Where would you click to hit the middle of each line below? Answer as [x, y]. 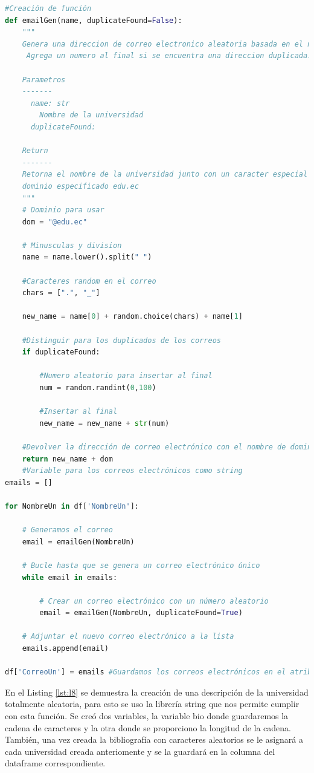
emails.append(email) [65, 649]
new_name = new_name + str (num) [104, 423]
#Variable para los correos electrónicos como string [132, 471]
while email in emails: [70, 577]
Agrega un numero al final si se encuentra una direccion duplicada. [169, 56]
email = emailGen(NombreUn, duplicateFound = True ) [141, 613]
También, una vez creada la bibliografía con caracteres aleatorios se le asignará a [154, 739]
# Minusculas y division [72, 245]
